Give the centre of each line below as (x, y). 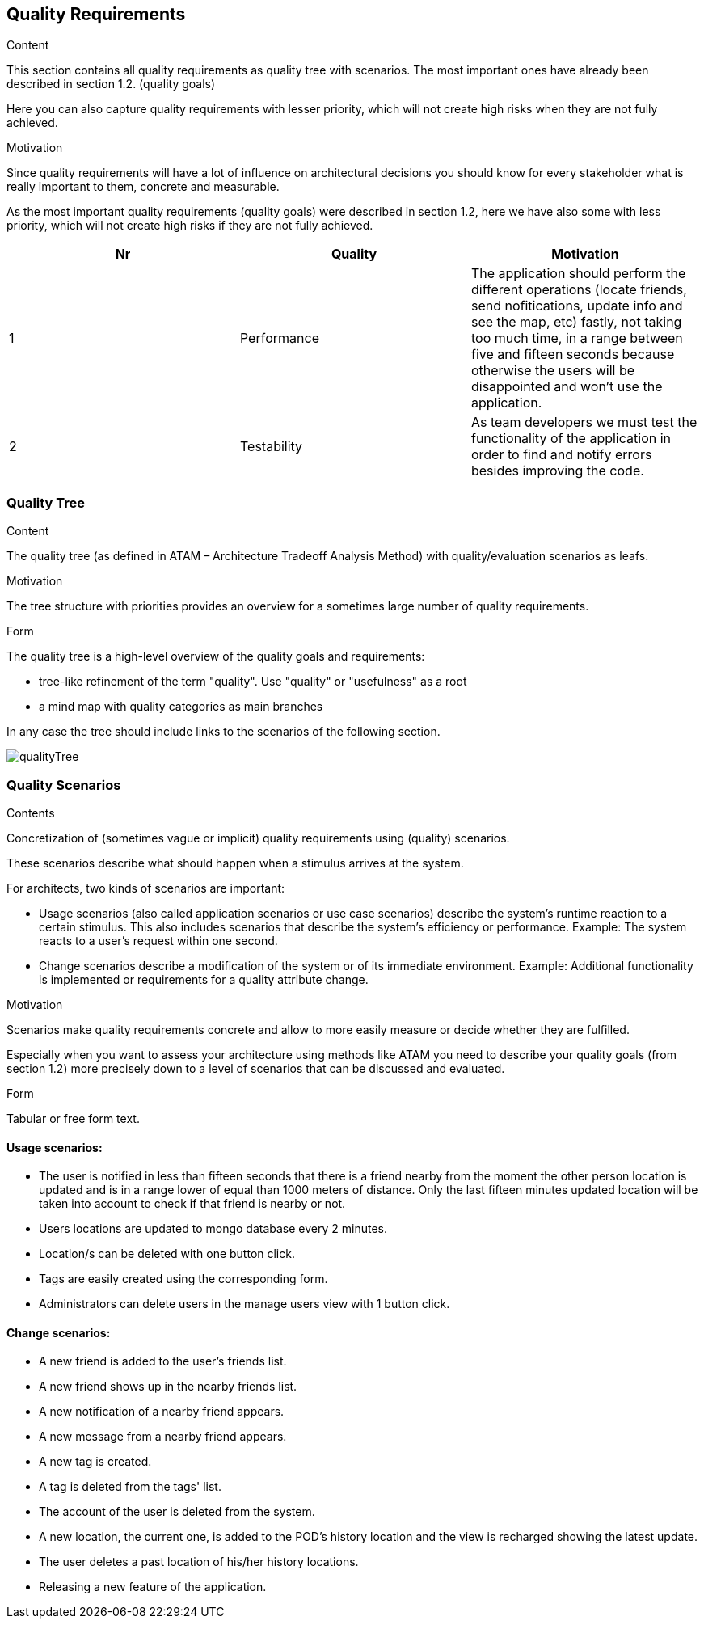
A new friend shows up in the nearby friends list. (168, 1387)
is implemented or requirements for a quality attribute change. (204, 979)
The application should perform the (578, 274)
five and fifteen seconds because (573, 355)
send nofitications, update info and (577, 306)
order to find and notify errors (561, 455)
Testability (271, 447)
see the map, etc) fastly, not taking (576, 322)
